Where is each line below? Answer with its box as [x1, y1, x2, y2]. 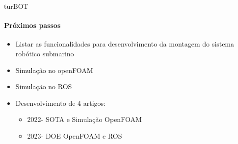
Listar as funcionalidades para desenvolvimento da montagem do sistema [15, 39, 235, 49]
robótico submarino [15, 48, 74, 58]
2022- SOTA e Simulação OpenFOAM [27, 114, 142, 124]
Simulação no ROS [15, 81, 72, 92]
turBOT [4, 1, 28, 11]
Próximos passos [4, 20, 61, 30]
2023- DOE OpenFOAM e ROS [27, 130, 122, 141]
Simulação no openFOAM [15, 65, 93, 75]
